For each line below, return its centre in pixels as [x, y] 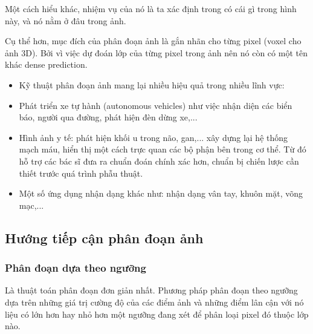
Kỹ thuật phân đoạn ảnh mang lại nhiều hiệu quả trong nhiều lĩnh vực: [152, 84]
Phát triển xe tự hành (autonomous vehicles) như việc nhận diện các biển [156, 105]
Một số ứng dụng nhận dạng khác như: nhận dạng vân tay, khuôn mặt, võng [161, 193]
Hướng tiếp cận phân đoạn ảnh [104, 237]
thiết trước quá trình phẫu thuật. [81, 173]
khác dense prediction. [46, 64]
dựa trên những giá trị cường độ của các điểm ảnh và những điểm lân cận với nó [154, 302]
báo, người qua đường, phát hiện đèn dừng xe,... [108, 117]
